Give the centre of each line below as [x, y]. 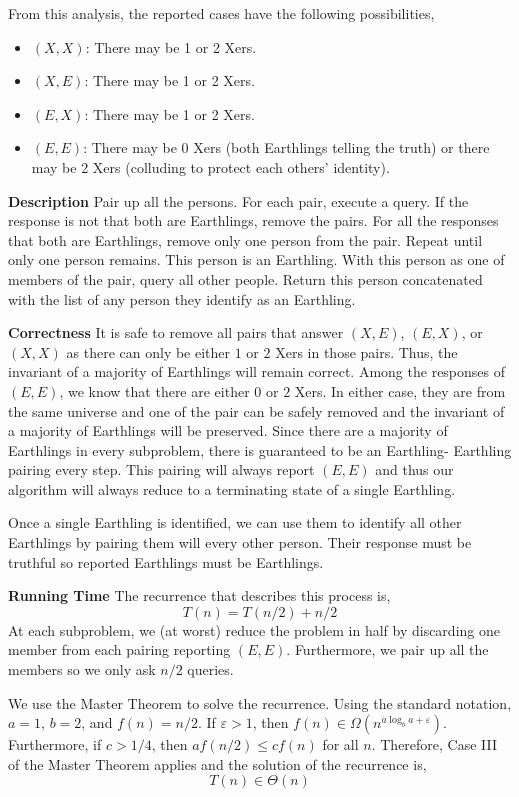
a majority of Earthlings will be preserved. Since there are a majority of [228, 430]
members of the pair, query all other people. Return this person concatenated [245, 278]
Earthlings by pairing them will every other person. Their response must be [240, 542]
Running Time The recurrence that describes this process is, [199, 595]
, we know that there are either [154, 390]
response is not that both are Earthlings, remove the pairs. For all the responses [253, 220]
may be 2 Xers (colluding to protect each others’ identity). [210, 166]
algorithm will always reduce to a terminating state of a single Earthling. [232, 488]
